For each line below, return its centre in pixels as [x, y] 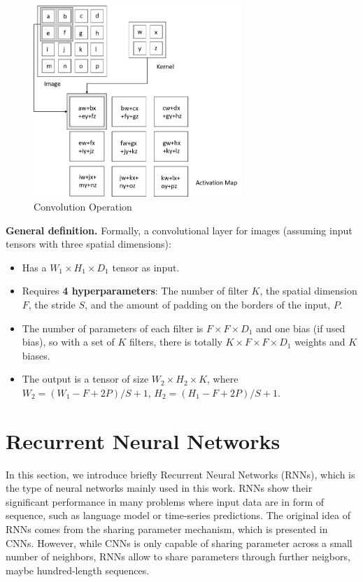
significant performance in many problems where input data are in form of [165, 501]
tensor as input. [146, 267]
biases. [36, 355]
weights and [320, 342]
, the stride [52, 304]
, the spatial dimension [308, 291]
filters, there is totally [176, 342]
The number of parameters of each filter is [113, 328]
